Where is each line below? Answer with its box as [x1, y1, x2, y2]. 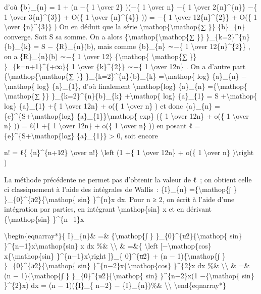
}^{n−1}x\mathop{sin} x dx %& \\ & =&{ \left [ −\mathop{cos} [4, 240, 212, 251]
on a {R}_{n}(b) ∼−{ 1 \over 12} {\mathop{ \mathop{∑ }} [4, 51, 197, 61]
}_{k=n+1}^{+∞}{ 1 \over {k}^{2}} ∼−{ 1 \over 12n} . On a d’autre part [4, 61, 246, 71]
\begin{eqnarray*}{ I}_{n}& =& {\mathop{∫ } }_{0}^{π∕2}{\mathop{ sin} [4, 230, 242, 241]
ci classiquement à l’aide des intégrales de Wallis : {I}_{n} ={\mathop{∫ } [4, 184, 237, 194]
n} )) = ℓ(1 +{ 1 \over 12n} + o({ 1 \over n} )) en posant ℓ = [4, 120, 200, 131]
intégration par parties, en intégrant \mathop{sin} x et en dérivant [4, 204, 212, 214]
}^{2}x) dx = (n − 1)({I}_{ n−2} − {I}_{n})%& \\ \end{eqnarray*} [4, 280, 226, 290]
